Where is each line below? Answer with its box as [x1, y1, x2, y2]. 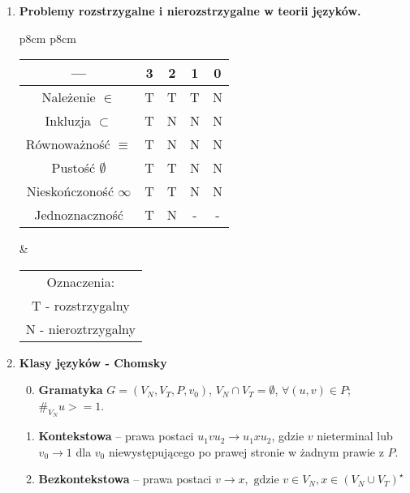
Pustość [51, 158, 96, 178]
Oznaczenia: [46, 272, 115, 291]
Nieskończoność [26, 182, 114, 201]
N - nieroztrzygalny [25, 319, 136, 338]
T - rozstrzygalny [32, 295, 130, 315]
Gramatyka [38, 381, 103, 398]
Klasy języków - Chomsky [19, 354, 167, 371]
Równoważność [25, 135, 110, 154]
